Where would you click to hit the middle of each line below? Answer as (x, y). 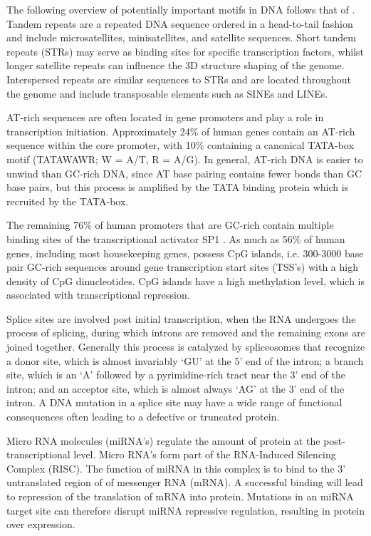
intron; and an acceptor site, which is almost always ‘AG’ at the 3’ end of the (176, 388)
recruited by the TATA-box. (68, 201)
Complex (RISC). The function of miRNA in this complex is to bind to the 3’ (176, 468)
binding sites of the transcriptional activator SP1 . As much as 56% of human (176, 238)
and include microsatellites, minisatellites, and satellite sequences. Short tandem (181, 37)
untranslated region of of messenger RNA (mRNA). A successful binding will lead (185, 482)
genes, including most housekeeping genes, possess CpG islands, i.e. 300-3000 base (185, 253)
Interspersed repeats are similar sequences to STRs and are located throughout (179, 79)
